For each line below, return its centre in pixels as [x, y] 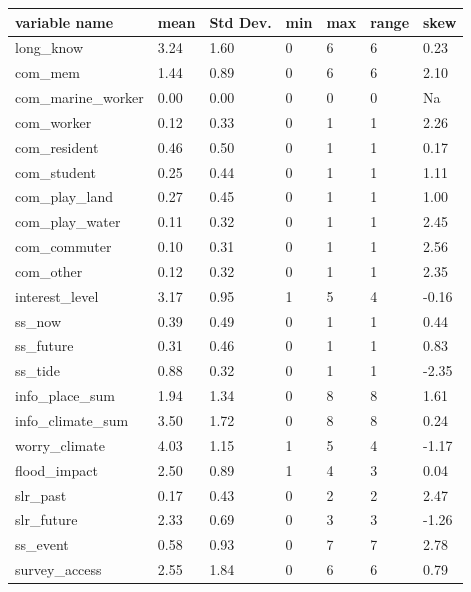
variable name [64, 21]
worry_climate [60, 444]
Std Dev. [240, 21]
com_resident [57, 146]
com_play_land [64, 196]
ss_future [44, 345]
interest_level [57, 295]
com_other [49, 270]
